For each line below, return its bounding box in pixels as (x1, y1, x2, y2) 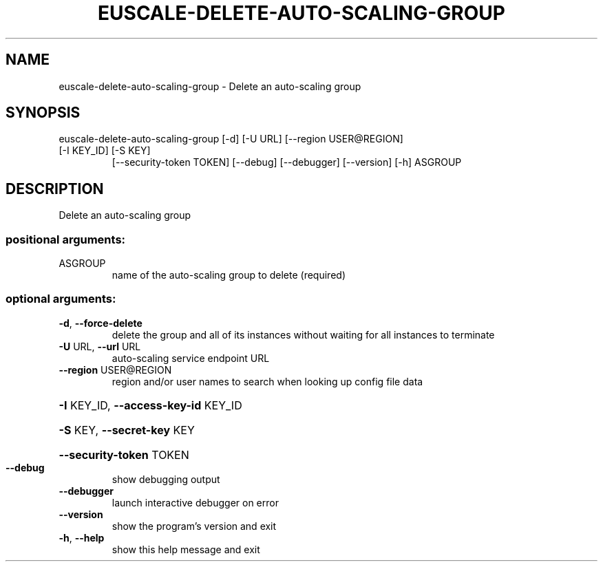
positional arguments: (6, 232, 126, 246)
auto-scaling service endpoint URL (112, 352, 270, 364)
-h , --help (59, 531, 105, 544)
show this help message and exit (112, 543, 260, 555)
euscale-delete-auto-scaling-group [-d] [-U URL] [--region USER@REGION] (59, 133, 403, 145)
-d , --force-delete (59, 317, 142, 329)
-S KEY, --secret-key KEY (59, 422, 195, 437)
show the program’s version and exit (112, 520, 277, 532)
